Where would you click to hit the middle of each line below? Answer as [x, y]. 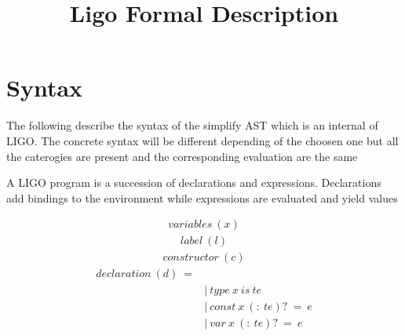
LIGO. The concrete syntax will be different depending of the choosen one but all [202, 140]
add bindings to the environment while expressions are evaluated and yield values [202, 197]
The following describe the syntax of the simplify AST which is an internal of [192, 125]
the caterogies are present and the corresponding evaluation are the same [182, 156]
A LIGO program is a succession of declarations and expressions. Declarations [194, 183]
